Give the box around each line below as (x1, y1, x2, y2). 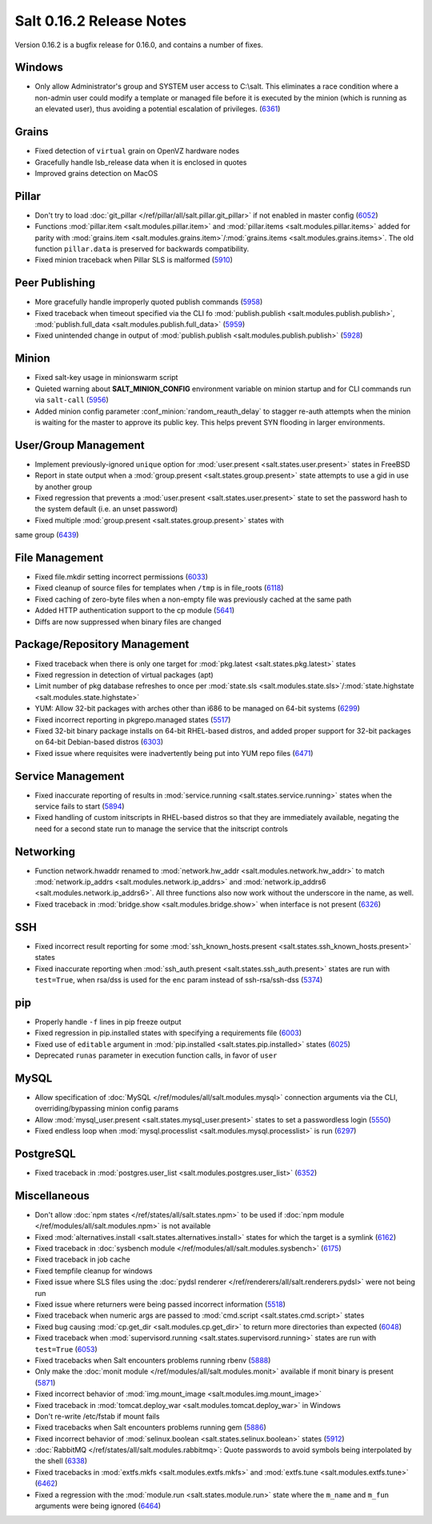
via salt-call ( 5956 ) (34, 395, 110, 405)
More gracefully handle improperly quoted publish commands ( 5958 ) (34, 297, 263, 307)
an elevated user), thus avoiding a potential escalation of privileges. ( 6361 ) (34, 104, 281, 114)
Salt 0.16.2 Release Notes (14, 12, 187, 30)
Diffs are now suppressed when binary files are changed (34, 617, 222, 626)
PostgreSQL (14, 1146, 76, 1160)
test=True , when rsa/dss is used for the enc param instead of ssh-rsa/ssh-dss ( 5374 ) (34, 974, 323, 984)
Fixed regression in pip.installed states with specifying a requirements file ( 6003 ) (34, 1028, 302, 1038)
